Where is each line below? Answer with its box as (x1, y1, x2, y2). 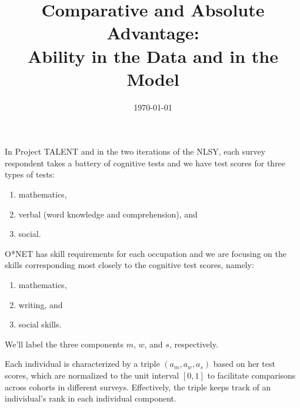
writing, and (18, 298, 63, 310)
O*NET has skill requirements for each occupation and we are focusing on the (5, 247, 286, 259)
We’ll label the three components (5, 337, 124, 350)
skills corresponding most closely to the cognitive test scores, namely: (5, 259, 254, 271)
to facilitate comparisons (207, 369, 296, 381)
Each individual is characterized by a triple (5, 357, 160, 370)
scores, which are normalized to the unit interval (5, 369, 179, 381)
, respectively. (169, 337, 218, 350)
